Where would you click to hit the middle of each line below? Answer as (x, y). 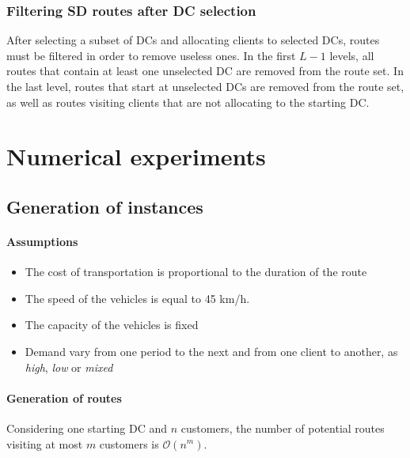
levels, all (352, 55)
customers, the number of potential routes (283, 428)
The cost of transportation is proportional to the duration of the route (196, 272)
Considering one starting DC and (87, 428)
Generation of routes (64, 397)
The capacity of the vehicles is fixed (112, 325)
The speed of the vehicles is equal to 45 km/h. (137, 298)
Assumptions (42, 241)
